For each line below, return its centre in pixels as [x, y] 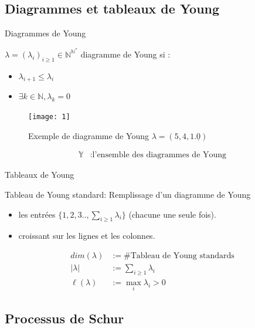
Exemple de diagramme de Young [89, 135]
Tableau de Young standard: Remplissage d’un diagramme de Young [128, 194]
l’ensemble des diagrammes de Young [159, 155]
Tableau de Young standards [182, 256]
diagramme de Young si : [125, 54]
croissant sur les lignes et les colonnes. [87, 236]
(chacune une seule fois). [172, 214]
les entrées [37, 214]
